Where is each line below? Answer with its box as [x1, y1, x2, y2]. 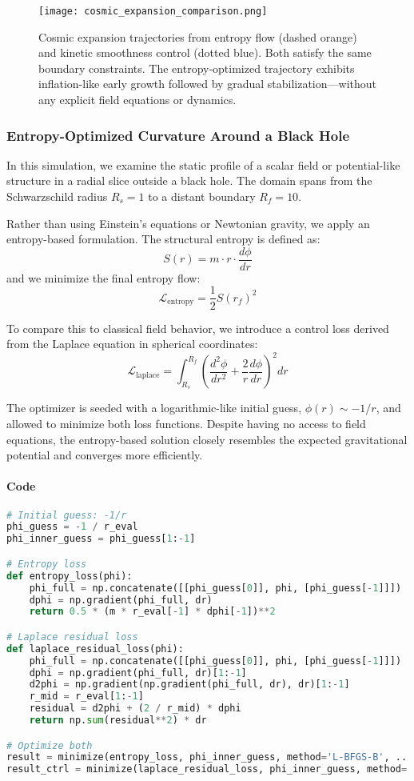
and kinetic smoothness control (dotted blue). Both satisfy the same [38, 44, 372, 61]
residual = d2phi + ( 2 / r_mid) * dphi [29, 703, 241, 715]
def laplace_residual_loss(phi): [6, 643, 184, 655]
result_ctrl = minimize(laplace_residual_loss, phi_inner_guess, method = [6, 763, 408, 775]
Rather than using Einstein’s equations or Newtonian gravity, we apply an [6, 214, 370, 231]
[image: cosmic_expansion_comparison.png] [38, 6, 268, 17]
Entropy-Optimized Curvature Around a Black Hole [6, 125, 350, 145]
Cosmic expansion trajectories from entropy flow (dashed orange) [38, 28, 357, 45]
